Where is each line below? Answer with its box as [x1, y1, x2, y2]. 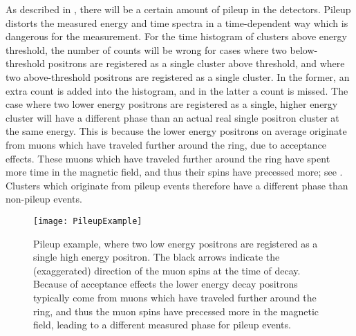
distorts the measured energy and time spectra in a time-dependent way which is [6, 15, 348, 30]
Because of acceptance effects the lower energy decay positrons [33, 277, 298, 291]
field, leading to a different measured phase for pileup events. [33, 317, 291, 332]
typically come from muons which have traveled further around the [33, 290, 317, 304]
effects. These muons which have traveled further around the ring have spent [6, 151, 330, 165]
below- [290, 42, 318, 57]
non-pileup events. [6, 192, 82, 206]
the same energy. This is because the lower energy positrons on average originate [6, 124, 347, 138]
